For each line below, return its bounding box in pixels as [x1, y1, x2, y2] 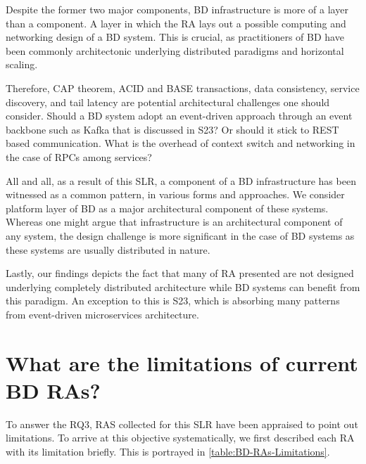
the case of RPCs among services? [6, 149, 152, 164]
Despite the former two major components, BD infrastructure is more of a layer [6, 2, 348, 16]
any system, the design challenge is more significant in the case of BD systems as [6, 228, 355, 243]
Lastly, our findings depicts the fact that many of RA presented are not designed [6, 266, 354, 281]
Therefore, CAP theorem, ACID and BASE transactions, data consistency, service [6, 80, 360, 95]
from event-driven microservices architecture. [6, 307, 199, 321]
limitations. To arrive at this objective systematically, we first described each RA [6, 430, 355, 445]
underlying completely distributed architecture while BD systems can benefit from [6, 279, 360, 294]
